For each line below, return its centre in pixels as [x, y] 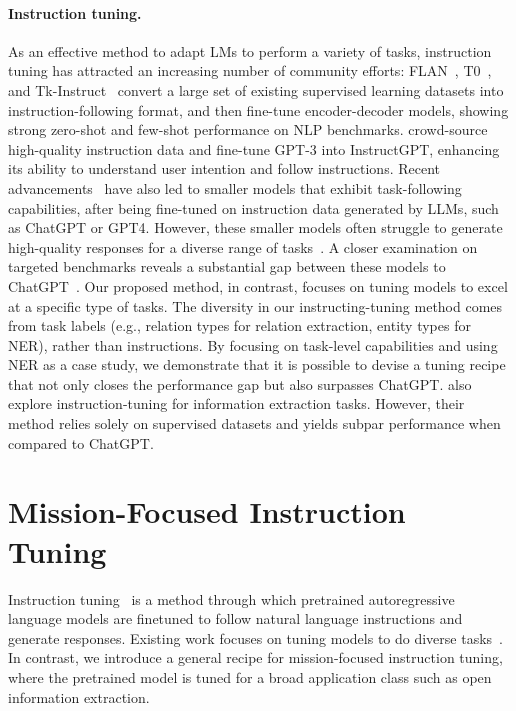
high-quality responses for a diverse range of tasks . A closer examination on [243, 246]
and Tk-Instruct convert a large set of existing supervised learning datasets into [256, 89]
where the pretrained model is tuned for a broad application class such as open [250, 676]
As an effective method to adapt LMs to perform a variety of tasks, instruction [250, 50]
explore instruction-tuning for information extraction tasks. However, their [236, 403]
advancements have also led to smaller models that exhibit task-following [235, 187]
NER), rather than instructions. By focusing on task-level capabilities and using [253, 344]
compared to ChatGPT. [81, 442]
